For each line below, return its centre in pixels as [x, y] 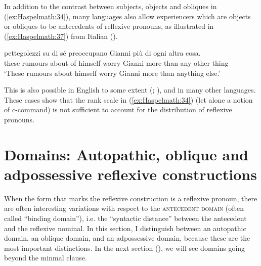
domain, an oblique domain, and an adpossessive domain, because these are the [127, 238]
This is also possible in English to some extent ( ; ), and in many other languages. [130, 90]
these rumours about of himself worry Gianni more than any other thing [116, 62]
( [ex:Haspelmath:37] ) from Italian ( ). [61, 36]
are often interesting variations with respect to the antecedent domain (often [124, 208]
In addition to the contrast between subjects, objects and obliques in [111, 6]
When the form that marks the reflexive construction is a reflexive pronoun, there [131, 198]
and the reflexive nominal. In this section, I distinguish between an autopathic [125, 228]
